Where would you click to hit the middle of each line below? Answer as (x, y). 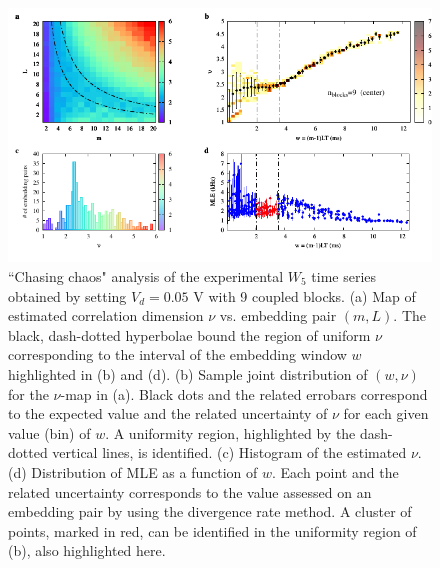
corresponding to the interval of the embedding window (177, 354)
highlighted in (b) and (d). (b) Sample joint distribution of (188, 373)
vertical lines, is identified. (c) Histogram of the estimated (229, 452)
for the (28, 393)
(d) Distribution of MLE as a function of (133, 471)
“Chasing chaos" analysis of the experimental (146, 275)
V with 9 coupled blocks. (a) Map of (304, 295)
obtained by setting (67, 295)
